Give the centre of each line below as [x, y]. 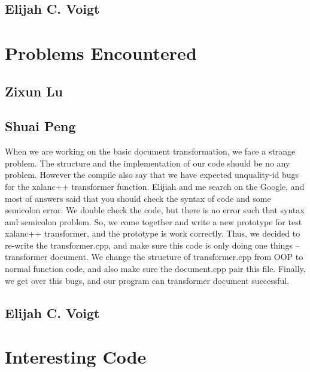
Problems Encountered [101, 52]
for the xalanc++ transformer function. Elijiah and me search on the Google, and [155, 186]
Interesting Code [76, 357]
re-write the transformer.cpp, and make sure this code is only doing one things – [152, 245]
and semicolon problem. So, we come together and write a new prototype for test [154, 221]
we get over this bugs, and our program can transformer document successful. [147, 280]
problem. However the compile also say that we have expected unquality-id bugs [152, 175]
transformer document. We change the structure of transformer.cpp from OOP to [154, 257]
